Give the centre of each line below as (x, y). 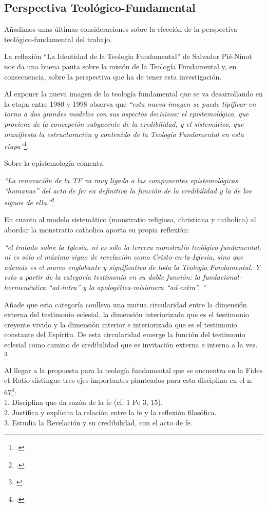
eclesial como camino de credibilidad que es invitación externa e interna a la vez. (131, 344)
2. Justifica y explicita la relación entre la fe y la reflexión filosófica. (110, 412)
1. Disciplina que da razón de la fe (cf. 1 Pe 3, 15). (83, 402)
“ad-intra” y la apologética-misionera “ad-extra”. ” (127, 287)
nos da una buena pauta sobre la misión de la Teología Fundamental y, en (120, 66)
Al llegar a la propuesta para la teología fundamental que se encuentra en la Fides (133, 370)
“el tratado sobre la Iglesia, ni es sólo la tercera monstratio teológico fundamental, (133, 247)
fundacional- (222, 277)
